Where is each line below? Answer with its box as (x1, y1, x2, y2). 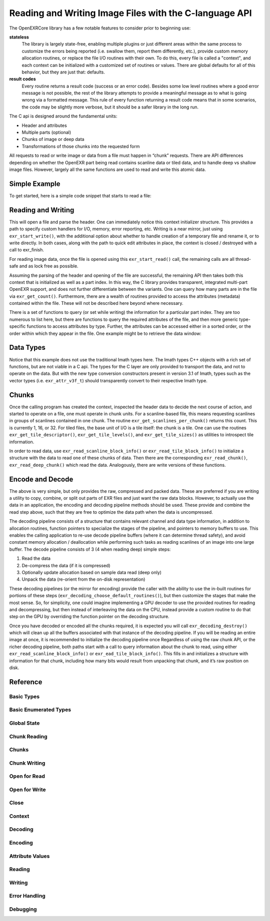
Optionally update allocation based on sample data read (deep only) (21, 569, 162, 575)
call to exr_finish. (9, 247, 44, 253)
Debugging (9, 906, 37, 913)
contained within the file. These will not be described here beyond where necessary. (9, 300, 183, 306)
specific (9, 323, 26, 329)
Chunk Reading (9, 733, 47, 740)
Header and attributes (21, 122, 67, 128)
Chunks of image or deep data (21, 136, 84, 142)
